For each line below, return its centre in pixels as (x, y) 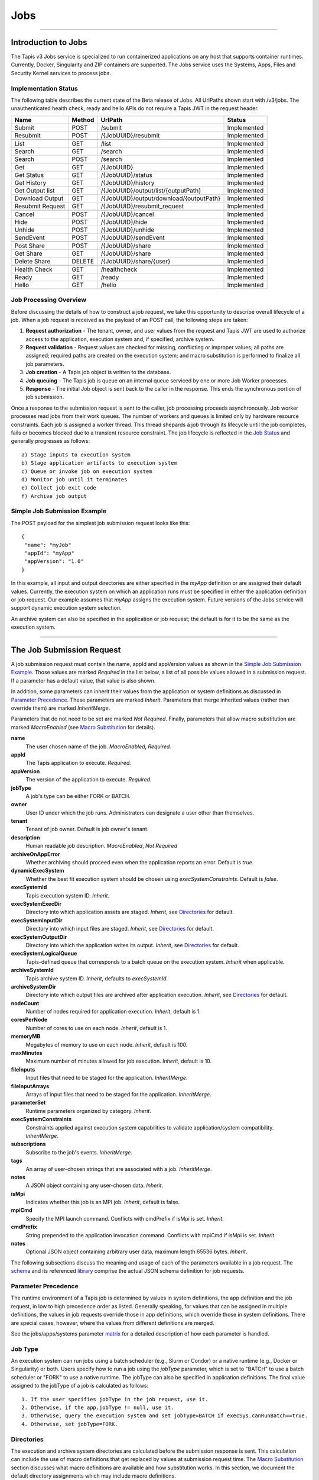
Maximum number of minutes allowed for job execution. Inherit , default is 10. (119, 1061)
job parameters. (45, 363)
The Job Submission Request (66, 650)
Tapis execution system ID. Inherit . (67, 895)
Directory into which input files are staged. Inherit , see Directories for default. (120, 929)
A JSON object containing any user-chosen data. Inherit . (95, 1185)
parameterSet (28, 1103)
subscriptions (28, 1144)
